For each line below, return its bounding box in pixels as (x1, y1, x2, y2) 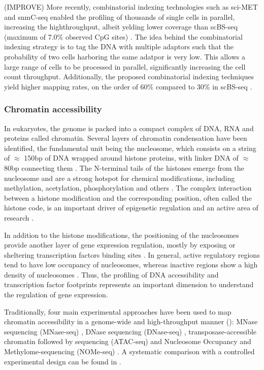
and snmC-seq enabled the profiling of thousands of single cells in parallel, (4, 11, 235, 22)
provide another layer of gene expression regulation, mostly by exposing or (4, 239, 236, 250)
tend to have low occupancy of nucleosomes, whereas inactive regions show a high (4, 259, 258, 270)
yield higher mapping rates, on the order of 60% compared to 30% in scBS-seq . (4, 81, 252, 91)
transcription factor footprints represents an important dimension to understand (4, 279, 254, 290)
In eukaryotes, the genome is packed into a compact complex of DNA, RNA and (4, 122, 254, 133)
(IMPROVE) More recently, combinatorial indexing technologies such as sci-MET (4, 2, 258, 12)
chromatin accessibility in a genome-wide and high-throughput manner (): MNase (4, 316, 258, 327)
